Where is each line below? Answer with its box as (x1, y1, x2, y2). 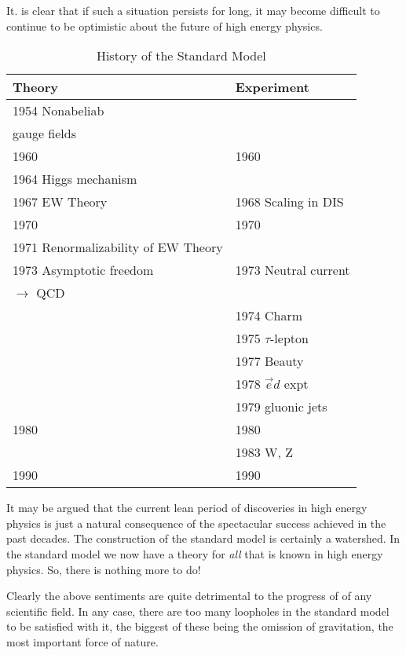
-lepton (270, 329, 309, 348)
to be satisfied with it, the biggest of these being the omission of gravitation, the (6, 618, 393, 635)
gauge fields (13, 124, 76, 143)
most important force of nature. (6, 633, 159, 650)
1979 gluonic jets (235, 397, 327, 416)
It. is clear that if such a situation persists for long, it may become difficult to (6, 2, 380, 18)
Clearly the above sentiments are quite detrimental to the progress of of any (6, 587, 372, 604)
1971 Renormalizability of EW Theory (13, 238, 223, 257)
